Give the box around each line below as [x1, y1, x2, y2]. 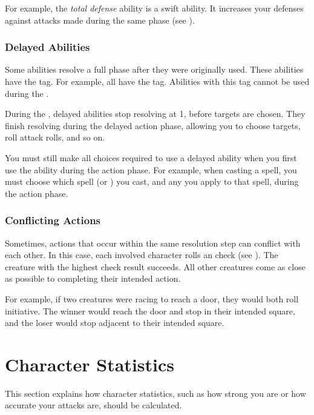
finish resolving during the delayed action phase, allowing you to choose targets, [5, 119, 301, 131]
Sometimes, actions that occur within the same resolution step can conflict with [5, 236, 301, 249]
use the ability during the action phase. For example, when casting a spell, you [5, 163, 297, 176]
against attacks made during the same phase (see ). [5, 13, 195, 26]
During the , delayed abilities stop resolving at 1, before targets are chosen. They [5, 107, 306, 120]
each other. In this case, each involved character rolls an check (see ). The [5, 248, 278, 261]
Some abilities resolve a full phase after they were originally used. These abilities [5, 63, 304, 76]
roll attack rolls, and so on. [5, 131, 105, 144]
